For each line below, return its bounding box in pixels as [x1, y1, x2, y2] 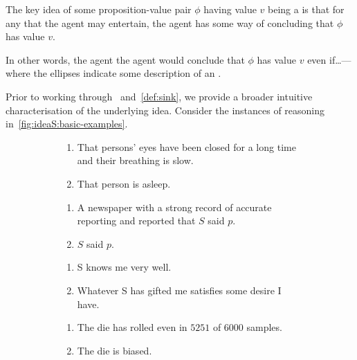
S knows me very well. [77, 260, 172, 274]
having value [203, 2, 257, 16]
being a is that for [268, 2, 345, 16]
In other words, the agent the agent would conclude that [6, 52, 245, 66]
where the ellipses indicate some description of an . [6, 66, 221, 80]
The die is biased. [77, 343, 152, 357]
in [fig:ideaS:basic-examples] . [6, 116, 128, 131]
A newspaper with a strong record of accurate [77, 199, 272, 214]
